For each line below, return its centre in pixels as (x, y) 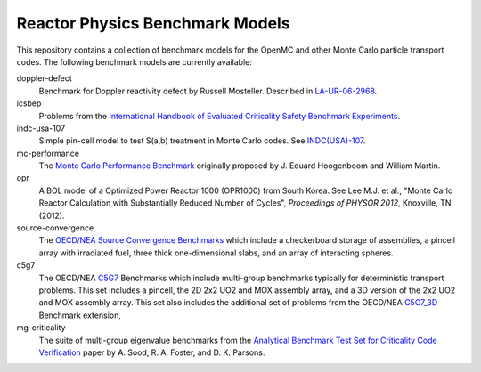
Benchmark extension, (80, 315)
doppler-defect (45, 78)
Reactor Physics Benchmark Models (153, 23)
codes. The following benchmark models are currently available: (135, 61)
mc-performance (48, 153)
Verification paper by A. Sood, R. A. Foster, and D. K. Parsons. (152, 352)
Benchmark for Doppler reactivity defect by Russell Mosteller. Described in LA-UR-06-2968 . (208, 91)
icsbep (29, 103)
